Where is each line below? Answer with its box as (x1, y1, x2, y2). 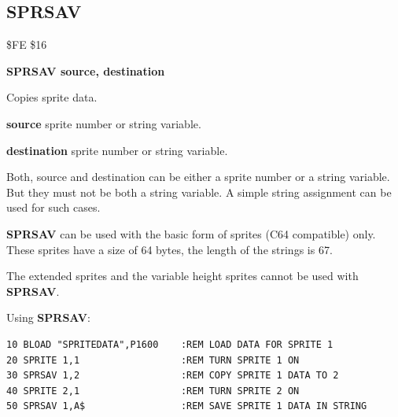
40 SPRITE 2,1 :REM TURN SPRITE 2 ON (6, 385, 300, 397)
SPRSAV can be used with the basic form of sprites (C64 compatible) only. (6, 225, 376, 242)
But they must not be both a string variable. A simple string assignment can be (6, 183, 392, 200)
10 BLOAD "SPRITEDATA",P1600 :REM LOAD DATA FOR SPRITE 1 (6, 338, 334, 350)
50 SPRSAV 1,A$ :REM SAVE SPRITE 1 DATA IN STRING (6, 400, 367, 412)
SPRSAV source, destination (6, 62, 165, 79)
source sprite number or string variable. (6, 115, 201, 131)
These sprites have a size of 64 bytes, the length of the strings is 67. (6, 241, 333, 257)
